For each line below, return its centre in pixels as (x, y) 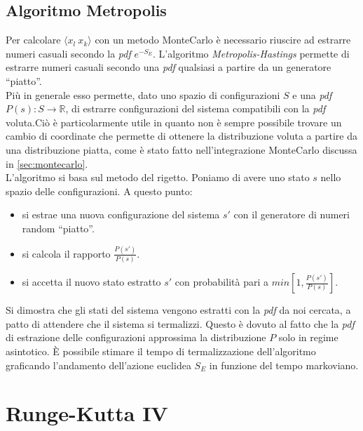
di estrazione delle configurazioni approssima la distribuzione (136, 337)
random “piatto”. (58, 228)
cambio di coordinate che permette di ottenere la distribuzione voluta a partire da (181, 136)
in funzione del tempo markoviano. (284, 365)
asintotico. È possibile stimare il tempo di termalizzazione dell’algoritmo (161, 351)
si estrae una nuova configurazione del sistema (121, 214)
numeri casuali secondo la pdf (68, 53)
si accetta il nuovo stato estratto (91, 282)
